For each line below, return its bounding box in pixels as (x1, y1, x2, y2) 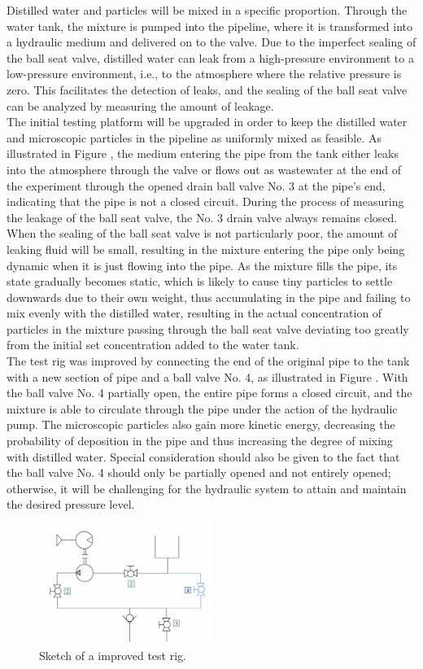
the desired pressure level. (7, 496, 135, 513)
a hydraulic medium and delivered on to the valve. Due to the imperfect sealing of (7, 33, 416, 50)
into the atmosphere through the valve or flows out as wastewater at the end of (7, 160, 401, 177)
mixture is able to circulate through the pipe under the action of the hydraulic (7, 400, 398, 417)
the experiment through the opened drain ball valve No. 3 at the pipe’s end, (7, 177, 386, 194)
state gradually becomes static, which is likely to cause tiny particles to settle (7, 273, 393, 290)
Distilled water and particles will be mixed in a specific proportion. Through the (7, 2, 408, 18)
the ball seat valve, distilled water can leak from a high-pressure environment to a (7, 49, 414, 66)
